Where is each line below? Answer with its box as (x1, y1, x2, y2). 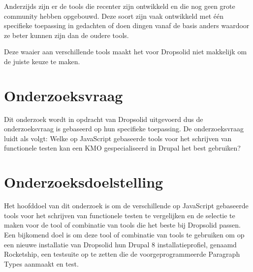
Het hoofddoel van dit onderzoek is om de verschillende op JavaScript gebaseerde (4, 200, 249, 211)
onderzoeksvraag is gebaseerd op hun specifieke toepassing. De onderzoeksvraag (4, 123, 244, 134)
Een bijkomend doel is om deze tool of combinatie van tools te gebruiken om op (4, 229, 245, 239)
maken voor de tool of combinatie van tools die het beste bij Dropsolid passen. (4, 220, 241, 230)
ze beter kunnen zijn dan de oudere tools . (4, 30, 129, 40)
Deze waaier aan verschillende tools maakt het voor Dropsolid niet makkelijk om (4, 46, 247, 57)
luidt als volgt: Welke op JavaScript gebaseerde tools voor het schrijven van (4, 133, 232, 143)
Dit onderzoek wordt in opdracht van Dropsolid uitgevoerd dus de (4, 114, 203, 124)
